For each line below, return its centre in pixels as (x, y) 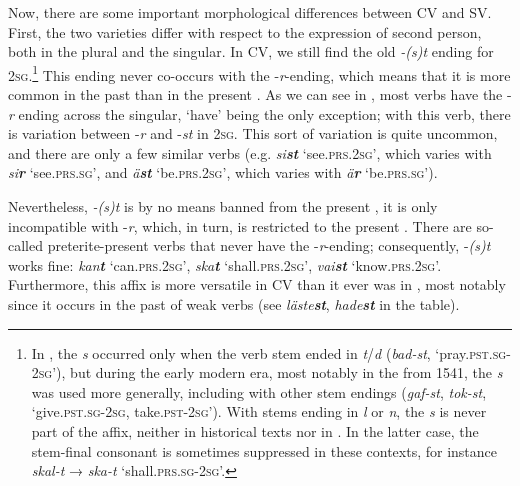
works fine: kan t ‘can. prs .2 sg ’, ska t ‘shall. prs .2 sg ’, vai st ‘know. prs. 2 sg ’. (225, 264)
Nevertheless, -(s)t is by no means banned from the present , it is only (223, 206)
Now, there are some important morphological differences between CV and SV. (250, 12)
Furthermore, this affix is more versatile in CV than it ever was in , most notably (257, 284)
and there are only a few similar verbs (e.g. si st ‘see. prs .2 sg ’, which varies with (250, 152)
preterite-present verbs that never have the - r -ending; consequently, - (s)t (269, 245)
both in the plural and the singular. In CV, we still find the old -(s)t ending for (251, 51)
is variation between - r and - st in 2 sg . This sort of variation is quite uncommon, (253, 133)
